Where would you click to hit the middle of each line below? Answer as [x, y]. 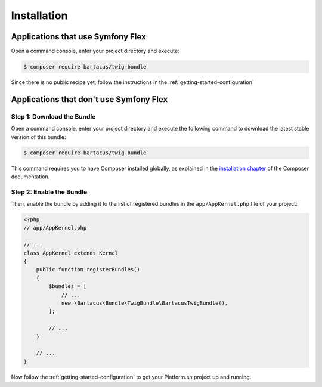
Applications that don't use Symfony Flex [89, 99]
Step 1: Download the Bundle [53, 116]
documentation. [30, 177]
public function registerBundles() [88, 270]
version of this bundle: [38, 137]
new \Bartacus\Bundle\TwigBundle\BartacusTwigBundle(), [145, 303]
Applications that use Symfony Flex [78, 37]
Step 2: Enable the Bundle [49, 192]
